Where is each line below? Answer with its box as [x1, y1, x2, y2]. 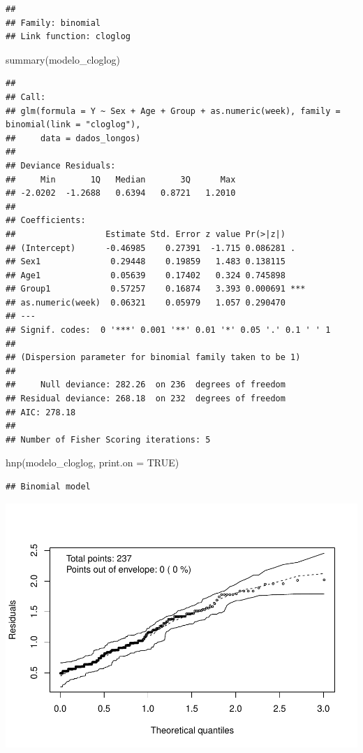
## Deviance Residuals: [6, 160, 116, 171]
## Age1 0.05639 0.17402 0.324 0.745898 [6, 270, 286, 280]
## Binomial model [6, 482, 91, 492]
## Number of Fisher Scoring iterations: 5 [6, 434, 211, 445]
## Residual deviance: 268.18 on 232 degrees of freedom [6, 394, 286, 404]
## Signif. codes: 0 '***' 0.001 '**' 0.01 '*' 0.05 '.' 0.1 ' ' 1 [6, 325, 331, 336]
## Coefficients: [6, 215, 86, 226]
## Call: [6, 92, 46, 102]
